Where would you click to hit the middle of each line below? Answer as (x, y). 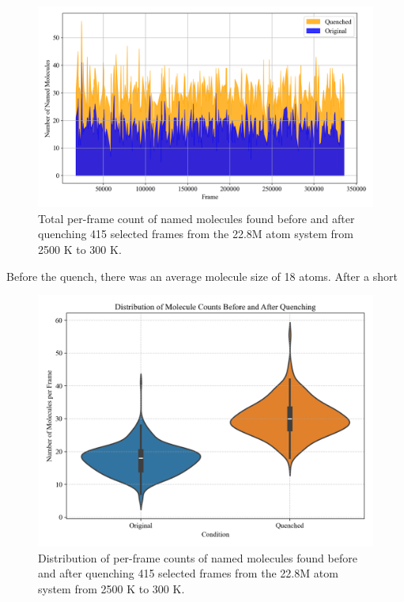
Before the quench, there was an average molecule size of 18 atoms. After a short (202, 276)
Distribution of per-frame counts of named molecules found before (198, 557)
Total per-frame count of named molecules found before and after (196, 218)
